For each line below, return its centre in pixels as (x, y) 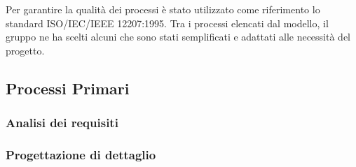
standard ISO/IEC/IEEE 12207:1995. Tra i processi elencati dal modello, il (167, 23)
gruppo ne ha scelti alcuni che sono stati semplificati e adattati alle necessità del (178, 37)
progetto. (25, 50)
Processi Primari (68, 88)
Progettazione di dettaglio (81, 154)
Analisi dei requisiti (62, 123)
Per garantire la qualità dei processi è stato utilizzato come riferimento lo (163, 9)
